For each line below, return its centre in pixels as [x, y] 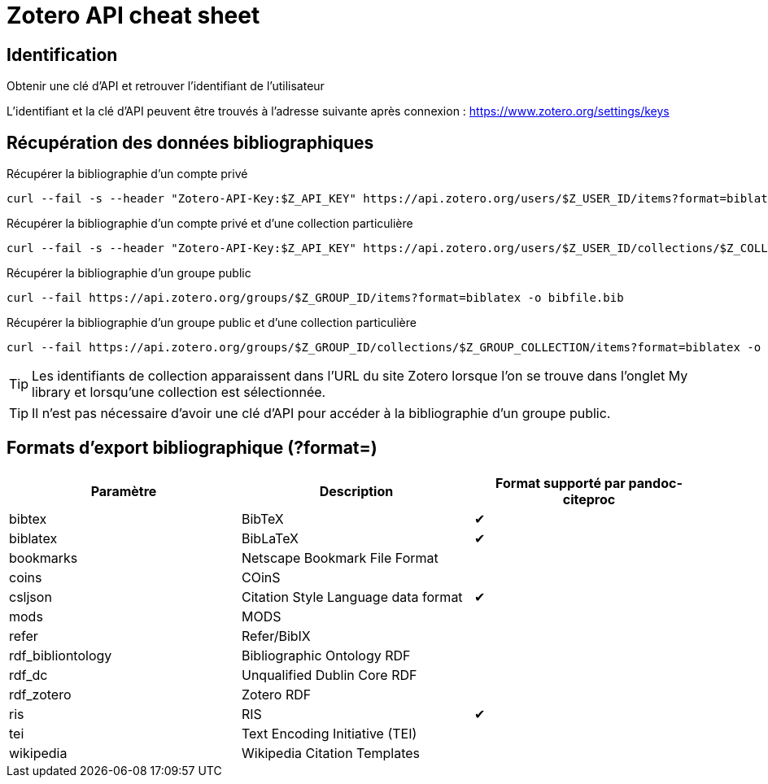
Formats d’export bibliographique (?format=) [192, 448]
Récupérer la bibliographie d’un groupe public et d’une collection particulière [212, 323]
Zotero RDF [276, 694]
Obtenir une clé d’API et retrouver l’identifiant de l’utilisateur [166, 86]
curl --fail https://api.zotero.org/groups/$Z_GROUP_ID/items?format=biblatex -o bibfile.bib [315, 298]
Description [356, 491]
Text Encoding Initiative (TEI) [329, 733]
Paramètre [124, 491]
